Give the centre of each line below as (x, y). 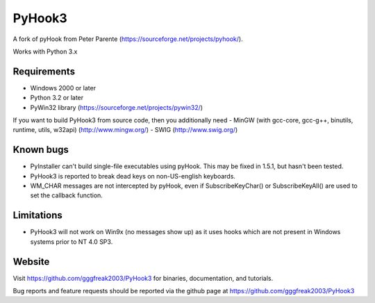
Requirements (44, 71)
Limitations (37, 215)
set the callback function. (67, 195)
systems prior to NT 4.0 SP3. (72, 241)
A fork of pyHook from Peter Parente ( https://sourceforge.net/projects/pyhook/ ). (128, 39)
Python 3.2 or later (57, 98)
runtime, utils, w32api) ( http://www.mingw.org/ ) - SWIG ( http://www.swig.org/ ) (125, 130)
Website (31, 262)
